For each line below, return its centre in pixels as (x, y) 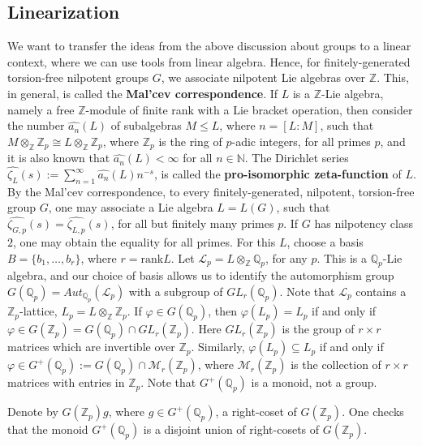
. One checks (373, 412)
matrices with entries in (66, 382)
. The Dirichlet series (297, 158)
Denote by (33, 412)
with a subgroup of (176, 292)
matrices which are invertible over (91, 347)
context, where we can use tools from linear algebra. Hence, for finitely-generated (209, 61)
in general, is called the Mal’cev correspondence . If (143, 93)
